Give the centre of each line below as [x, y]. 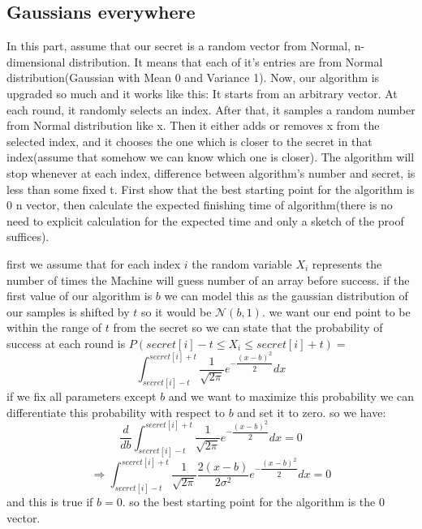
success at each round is [66, 343]
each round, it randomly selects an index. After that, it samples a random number [211, 109]
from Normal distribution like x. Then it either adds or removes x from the [193, 125]
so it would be [177, 311]
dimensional [36, 61]
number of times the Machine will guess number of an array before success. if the [208, 280]
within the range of [54, 327]
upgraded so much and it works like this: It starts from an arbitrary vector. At [202, 93]
